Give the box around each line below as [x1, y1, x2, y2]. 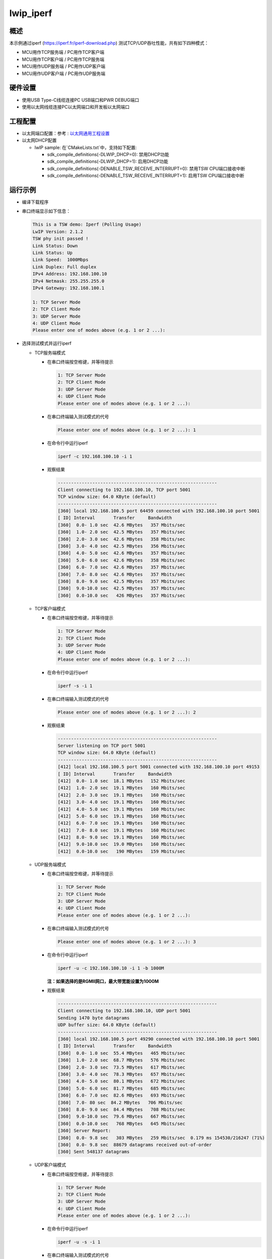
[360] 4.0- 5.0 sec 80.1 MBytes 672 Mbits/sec [57, 1078, 186, 1084]
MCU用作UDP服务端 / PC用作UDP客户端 [22, 63, 106, 69]
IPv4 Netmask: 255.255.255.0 [32, 278, 105, 284]
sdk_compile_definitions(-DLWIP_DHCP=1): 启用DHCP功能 [47, 159, 168, 165]
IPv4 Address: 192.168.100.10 [32, 271, 107, 277]
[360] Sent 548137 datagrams [57, 1149, 130, 1155]
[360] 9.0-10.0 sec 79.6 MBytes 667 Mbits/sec [57, 1113, 186, 1120]
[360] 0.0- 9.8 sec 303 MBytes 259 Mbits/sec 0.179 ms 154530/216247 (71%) [57, 1135, 265, 1141]
